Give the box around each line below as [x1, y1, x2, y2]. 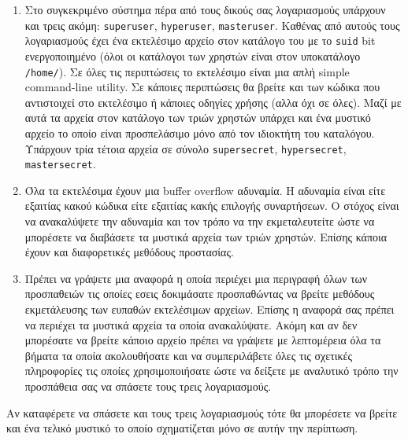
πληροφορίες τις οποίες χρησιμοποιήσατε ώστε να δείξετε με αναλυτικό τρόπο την [24, 362, 399, 379]
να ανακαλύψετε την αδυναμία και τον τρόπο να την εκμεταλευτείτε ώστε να [24, 213, 375, 230]
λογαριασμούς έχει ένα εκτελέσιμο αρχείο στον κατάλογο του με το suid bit [24, 32, 376, 49]
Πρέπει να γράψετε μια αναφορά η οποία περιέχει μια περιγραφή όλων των [24, 270, 368, 286]
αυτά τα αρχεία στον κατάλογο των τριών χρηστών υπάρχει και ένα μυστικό [24, 109, 371, 126]
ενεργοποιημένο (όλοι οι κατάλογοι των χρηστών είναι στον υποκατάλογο [24, 47, 361, 64]
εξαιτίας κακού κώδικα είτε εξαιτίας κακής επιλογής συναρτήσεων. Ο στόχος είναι [24, 197, 399, 214]
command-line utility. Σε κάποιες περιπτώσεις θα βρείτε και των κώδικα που [24, 79, 380, 95]
